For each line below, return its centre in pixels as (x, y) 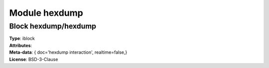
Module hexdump (46, 13)
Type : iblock (22, 38)
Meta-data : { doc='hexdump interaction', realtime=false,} (68, 52)
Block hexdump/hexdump (53, 26)
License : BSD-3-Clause (34, 59)
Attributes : (21, 45)
